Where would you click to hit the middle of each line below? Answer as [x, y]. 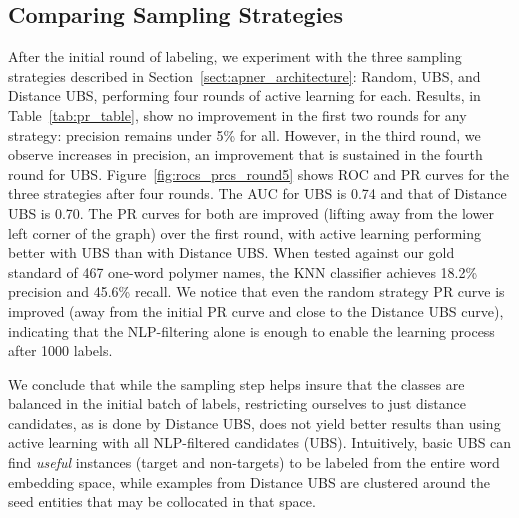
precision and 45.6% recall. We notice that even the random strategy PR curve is [256, 291]
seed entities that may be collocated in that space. [162, 501]
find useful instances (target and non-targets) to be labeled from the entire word [254, 462]
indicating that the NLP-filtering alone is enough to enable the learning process [251, 330]
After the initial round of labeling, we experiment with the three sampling [235, 56]
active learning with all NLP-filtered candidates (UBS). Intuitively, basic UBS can [260, 442]
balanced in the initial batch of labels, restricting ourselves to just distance [237, 403]
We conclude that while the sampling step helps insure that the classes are [236, 383]
